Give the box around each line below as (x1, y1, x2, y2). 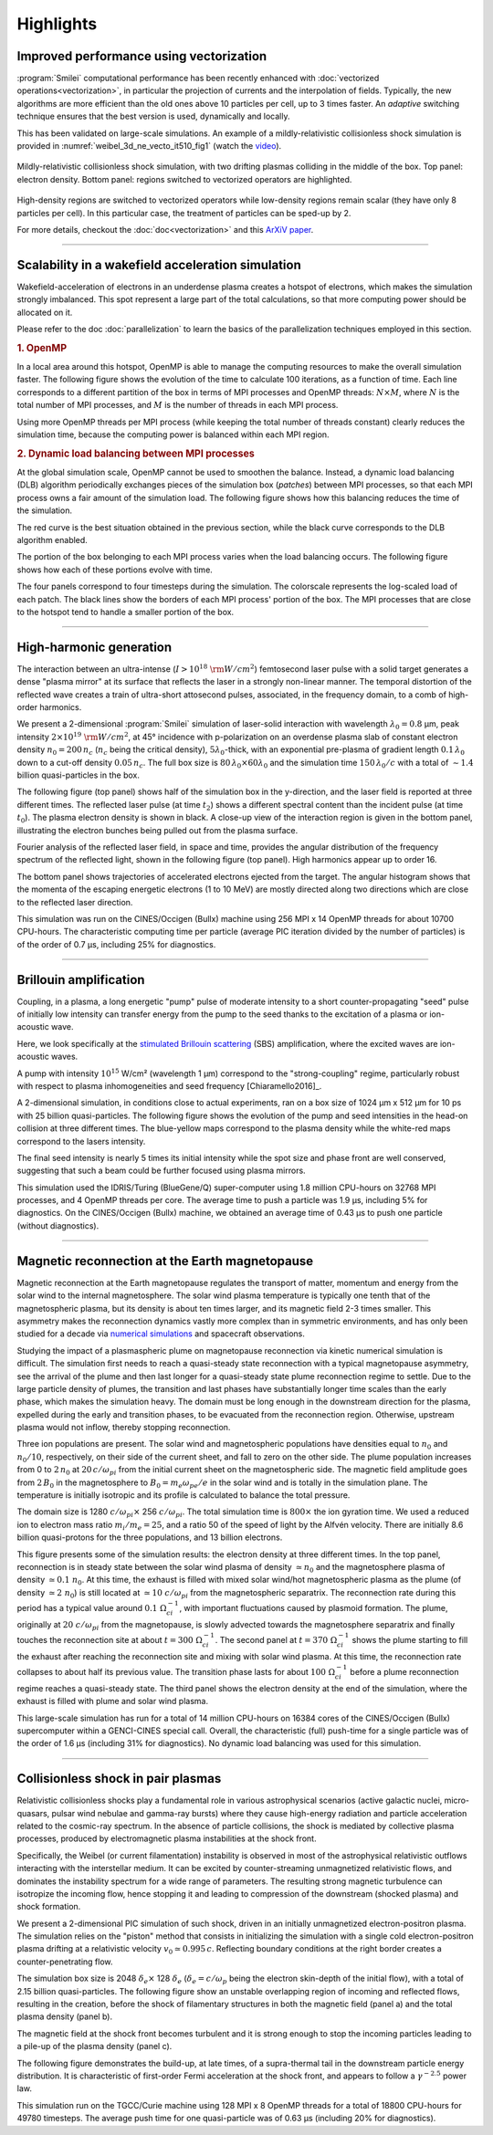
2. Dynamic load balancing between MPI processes (16, 447, 255, 460)
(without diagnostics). (16, 1219, 100, 1231)
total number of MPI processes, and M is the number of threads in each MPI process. (16, 400, 339, 411)
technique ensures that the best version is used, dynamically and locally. (16, 110, 290, 122)
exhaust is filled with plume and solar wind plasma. (16, 1696, 209, 1707)
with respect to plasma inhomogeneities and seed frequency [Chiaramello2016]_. (16, 1080, 322, 1091)
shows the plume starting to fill (351, 1634, 468, 1645)
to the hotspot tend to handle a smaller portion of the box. (16, 607, 235, 617)
